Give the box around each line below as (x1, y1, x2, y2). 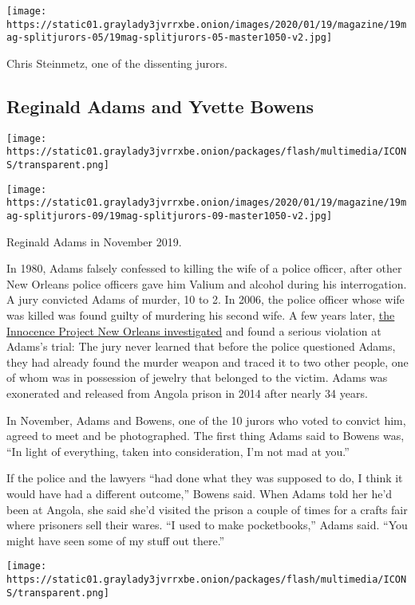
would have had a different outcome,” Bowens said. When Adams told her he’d (6, 485, 393, 502)
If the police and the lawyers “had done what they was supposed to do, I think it (6, 469, 403, 486)
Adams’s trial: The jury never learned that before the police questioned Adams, (6, 338, 396, 355)
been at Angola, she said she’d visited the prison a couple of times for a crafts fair (6, 501, 408, 517)
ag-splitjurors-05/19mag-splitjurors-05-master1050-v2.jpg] (6, 32, 333, 44)
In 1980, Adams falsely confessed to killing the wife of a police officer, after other (6, 260, 402, 277)
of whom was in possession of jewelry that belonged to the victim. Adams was (6, 369, 388, 386)
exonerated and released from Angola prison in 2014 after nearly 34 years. (6, 385, 368, 402)
